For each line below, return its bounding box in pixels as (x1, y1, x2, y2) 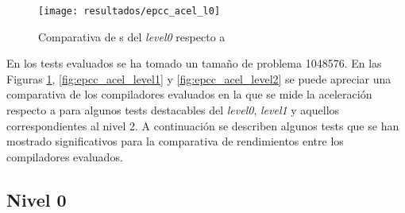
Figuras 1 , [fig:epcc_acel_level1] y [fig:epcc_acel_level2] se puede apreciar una (6, 70, 391, 87)
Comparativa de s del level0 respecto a (38, 28, 226, 45)
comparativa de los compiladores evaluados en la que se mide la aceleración (6, 86, 372, 103)
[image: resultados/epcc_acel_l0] (38, 6, 221, 17)
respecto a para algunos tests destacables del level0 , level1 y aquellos (6, 102, 340, 118)
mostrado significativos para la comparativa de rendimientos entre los (6, 133, 344, 149)
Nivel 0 (6, 187, 67, 211)
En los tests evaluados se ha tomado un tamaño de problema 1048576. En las (6, 55, 382, 72)
